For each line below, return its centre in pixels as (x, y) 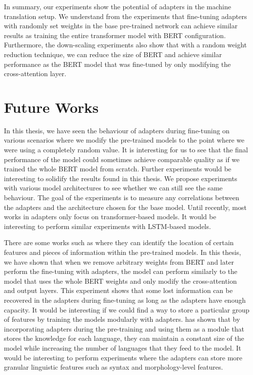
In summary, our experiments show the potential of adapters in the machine (117, 6)
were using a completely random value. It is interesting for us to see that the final (126, 150)
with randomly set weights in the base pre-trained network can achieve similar (121, 26)
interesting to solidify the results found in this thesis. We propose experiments (121, 178)
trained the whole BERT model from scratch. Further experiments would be (118, 169)
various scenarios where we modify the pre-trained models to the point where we (124, 140)
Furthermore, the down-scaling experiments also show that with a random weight (126, 45)
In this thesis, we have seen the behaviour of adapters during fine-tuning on (117, 130)
